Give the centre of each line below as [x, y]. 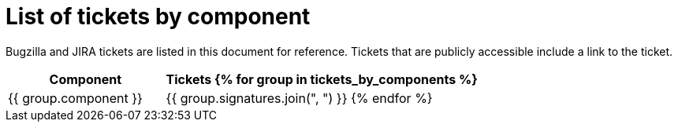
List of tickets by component [158, 16]
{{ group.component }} [75, 98]
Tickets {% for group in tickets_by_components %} [322, 79]
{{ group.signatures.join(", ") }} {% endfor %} [299, 98]
